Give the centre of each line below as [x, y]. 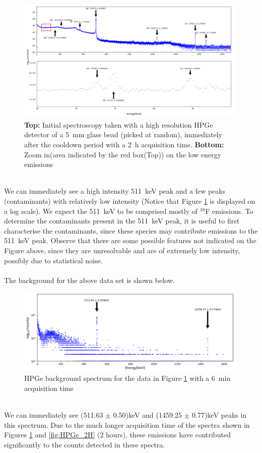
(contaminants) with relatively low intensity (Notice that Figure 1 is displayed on [130, 201]
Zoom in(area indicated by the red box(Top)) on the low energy [123, 154]
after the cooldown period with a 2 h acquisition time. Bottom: [124, 145]
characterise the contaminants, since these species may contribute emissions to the [131, 230]
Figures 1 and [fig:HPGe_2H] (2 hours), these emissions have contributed [117, 435]
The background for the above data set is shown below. [89, 280]
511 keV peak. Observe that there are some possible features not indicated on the [130, 240]
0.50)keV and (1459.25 [147, 415]
